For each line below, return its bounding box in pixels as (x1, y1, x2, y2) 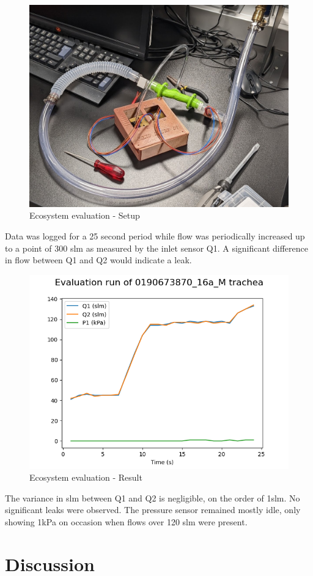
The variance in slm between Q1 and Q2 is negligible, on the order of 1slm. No (5, 491, 300, 504)
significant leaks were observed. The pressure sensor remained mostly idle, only (5, 503, 301, 516)
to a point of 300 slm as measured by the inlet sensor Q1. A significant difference (5, 241, 308, 254)
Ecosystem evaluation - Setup (29, 209, 140, 222)
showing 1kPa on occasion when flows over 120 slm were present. (5, 516, 248, 528)
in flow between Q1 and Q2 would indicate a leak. (5, 253, 192, 266)
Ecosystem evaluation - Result (29, 471, 142, 484)
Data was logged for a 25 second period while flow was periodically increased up (5, 229, 305, 242)
